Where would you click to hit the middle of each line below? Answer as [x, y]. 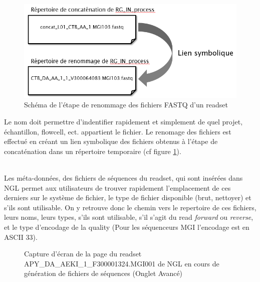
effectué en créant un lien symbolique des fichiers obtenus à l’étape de [111, 141]
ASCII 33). [21, 237]
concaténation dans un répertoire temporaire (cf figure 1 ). [93, 151]
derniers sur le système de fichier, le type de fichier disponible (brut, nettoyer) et [128, 197]
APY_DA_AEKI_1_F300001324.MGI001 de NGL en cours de [122, 263]
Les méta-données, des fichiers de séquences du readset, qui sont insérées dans [123, 177]
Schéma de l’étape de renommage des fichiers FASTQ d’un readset [126, 105]
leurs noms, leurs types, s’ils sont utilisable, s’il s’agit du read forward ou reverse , [129, 217]
